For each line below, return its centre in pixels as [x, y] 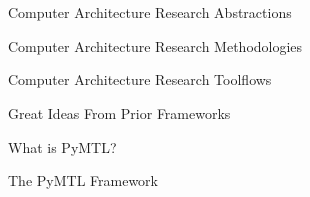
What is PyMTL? [62, 146]
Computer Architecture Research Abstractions [150, 12]
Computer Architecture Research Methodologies [155, 45]
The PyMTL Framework [83, 180]
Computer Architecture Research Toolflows [140, 79]
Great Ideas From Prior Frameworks [119, 112]
